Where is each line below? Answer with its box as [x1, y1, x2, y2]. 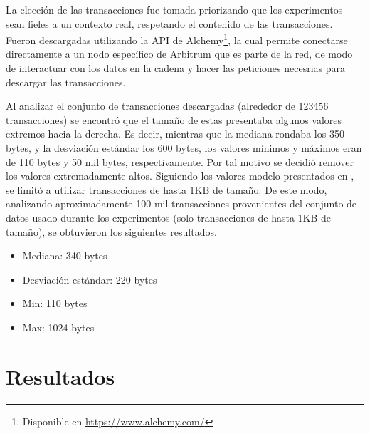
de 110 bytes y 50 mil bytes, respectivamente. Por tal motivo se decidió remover [6, 154, 354, 169]
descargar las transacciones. [6, 74, 126, 89]
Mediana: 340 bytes [22, 248, 107, 263]
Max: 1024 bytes [22, 319, 95, 334]
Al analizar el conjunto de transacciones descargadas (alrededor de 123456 [6, 98, 329, 113]
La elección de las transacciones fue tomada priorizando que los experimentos [6, 2, 343, 16]
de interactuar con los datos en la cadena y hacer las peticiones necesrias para [6, 61, 345, 76]
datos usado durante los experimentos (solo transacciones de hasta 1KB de [6, 210, 332, 224]
